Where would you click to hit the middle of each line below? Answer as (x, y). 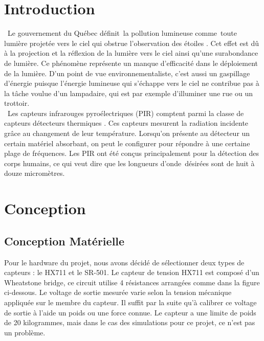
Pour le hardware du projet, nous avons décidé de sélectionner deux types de (124, 262)
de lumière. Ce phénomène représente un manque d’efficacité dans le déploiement (131, 63)
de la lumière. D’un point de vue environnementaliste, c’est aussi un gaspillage (127, 73)
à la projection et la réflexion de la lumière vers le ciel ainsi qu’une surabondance (131, 53)
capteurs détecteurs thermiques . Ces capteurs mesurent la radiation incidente (126, 123)
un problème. (25, 332)
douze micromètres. (35, 173)
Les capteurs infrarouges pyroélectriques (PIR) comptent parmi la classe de (126, 113)
